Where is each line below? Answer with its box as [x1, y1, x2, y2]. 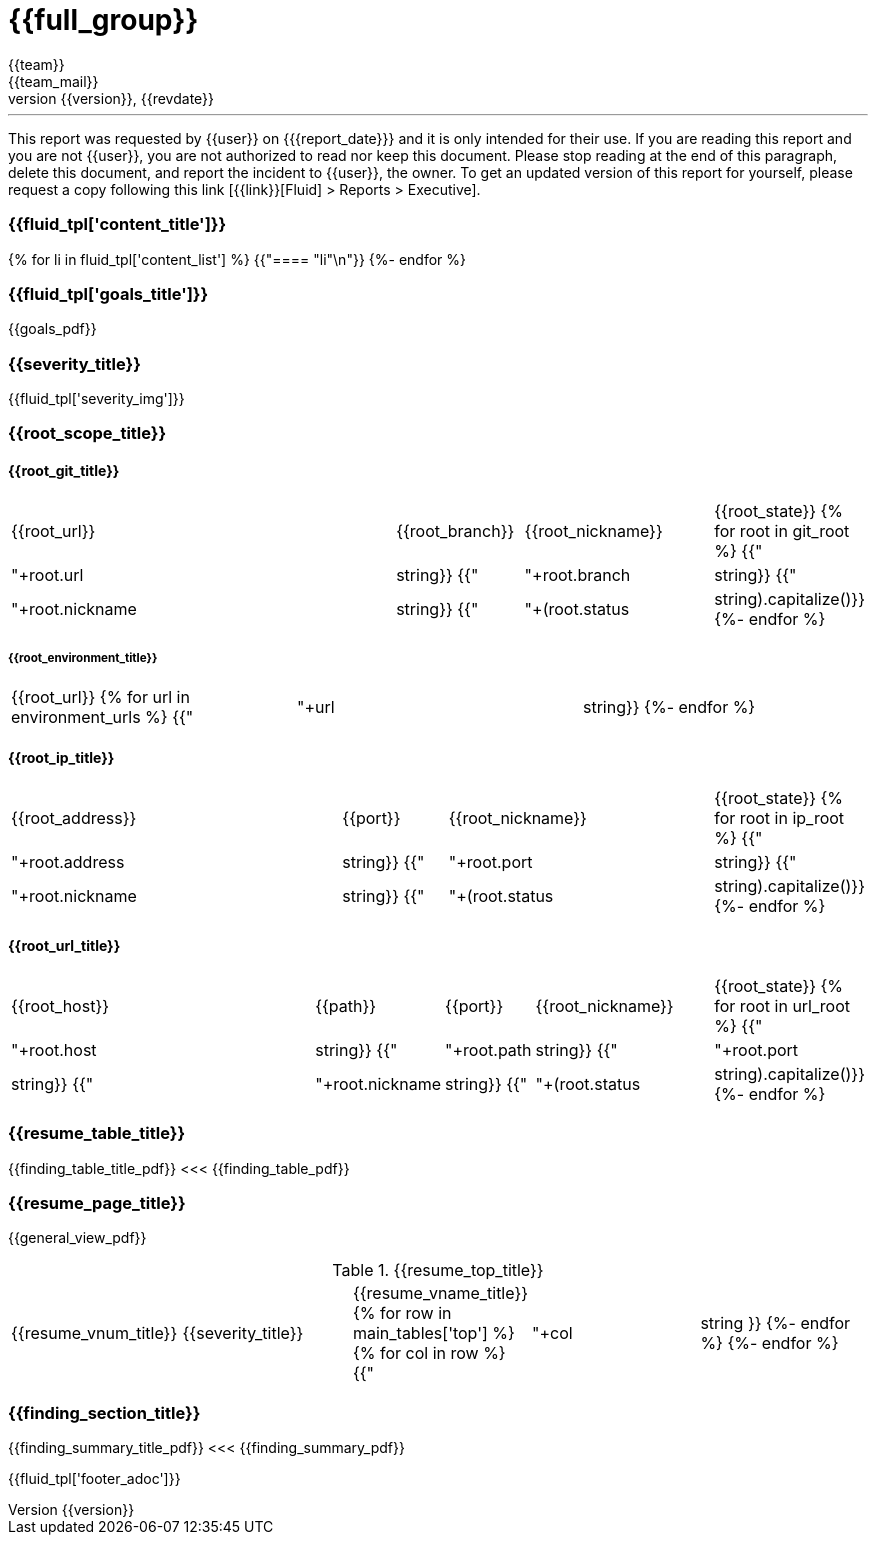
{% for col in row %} [352, 1343, 506, 1364]
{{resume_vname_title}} [352, 1283, 529, 1304]
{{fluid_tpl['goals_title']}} [8, 283, 209, 304]
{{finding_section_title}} [8, 1402, 201, 1423]
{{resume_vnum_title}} [11, 1323, 178, 1344]
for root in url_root [714, 995, 850, 1016]
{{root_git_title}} [8, 461, 120, 479]
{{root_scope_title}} [8, 423, 167, 444]
